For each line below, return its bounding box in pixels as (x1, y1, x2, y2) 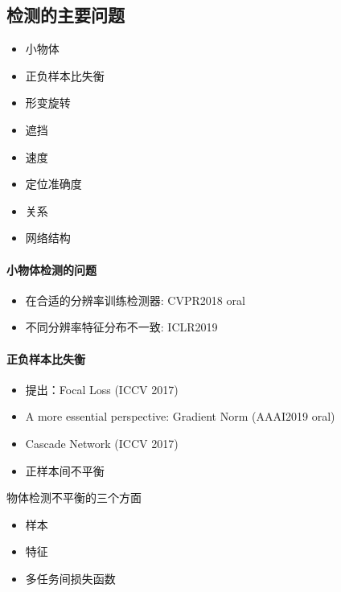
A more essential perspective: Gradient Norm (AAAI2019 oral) (25, 408, 335, 425)
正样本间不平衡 (25, 462, 105, 479)
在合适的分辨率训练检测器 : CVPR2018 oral (25, 291, 245, 308)
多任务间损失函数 (25, 569, 116, 586)
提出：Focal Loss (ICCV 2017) (25, 380, 179, 397)
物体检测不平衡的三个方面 (6, 489, 142, 506)
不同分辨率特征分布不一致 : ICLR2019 (25, 319, 218, 335)
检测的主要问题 (6, 2, 125, 27)
